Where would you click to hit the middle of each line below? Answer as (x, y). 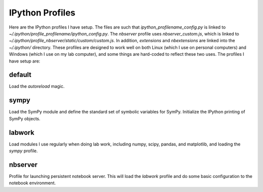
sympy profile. (23, 151)
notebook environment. (32, 183)
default (20, 75)
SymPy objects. (25, 118)
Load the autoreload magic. (37, 86)
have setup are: (25, 61)
